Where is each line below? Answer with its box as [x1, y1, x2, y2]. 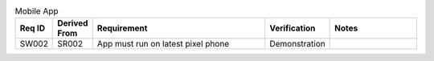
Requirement [96, 22, 148, 34]
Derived [57, 18, 88, 29]
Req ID [19, 22, 46, 34]
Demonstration [269, 39, 325, 50]
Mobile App [14, 6, 59, 17]
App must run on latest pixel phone [96, 39, 230, 50]
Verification [269, 22, 316, 34]
